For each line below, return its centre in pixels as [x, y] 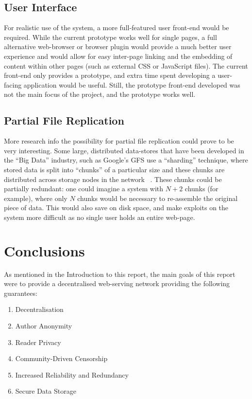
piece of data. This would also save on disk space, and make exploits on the [116, 208]
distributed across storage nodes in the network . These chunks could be [113, 179]
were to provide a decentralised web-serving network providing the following [117, 283]
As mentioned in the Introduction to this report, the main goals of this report [120, 274]
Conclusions [44, 250]
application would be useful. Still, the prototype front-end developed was [132, 84]
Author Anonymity [44, 326]
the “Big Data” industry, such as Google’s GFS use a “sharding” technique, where [126, 160]
